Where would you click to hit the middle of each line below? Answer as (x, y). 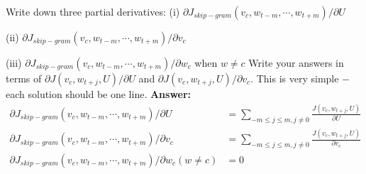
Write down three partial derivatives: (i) (93, 11)
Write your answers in (296, 62)
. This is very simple (295, 78)
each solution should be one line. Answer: (99, 94)
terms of (24, 78)
